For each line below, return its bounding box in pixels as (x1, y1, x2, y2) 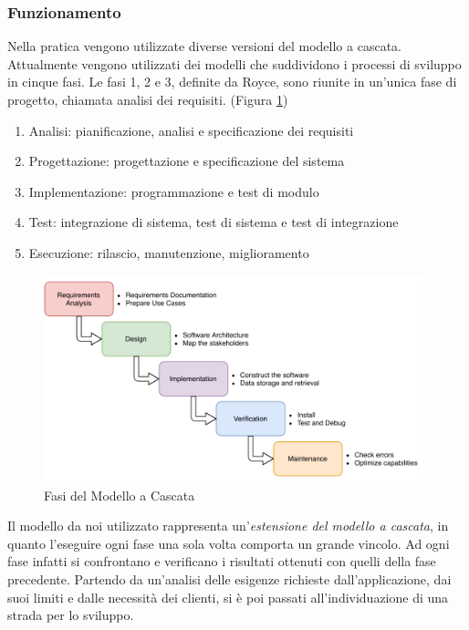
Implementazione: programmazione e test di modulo (28, 181, 319, 201)
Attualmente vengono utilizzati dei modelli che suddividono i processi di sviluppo (7, 54, 462, 73)
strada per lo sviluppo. (7, 605, 134, 625)
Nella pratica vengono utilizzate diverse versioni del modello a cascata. (7, 36, 401, 56)
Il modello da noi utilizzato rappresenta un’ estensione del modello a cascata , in (7, 516, 449, 535)
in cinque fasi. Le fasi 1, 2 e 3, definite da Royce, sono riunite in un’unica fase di (7, 72, 457, 91)
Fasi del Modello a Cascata (44, 485, 195, 504)
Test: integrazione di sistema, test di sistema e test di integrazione (28, 212, 399, 232)
